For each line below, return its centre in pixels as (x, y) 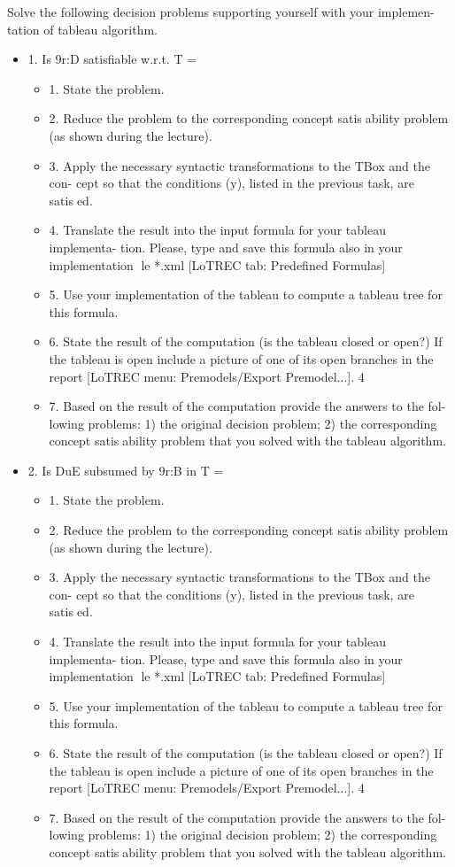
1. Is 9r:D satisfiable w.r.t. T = (112, 59)
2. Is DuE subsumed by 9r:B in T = (126, 470)
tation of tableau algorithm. (83, 29)
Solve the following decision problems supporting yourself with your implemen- (221, 12)
